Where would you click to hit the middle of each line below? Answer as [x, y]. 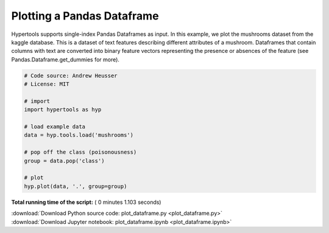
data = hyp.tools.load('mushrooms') [79, 135]
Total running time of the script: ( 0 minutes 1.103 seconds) [86, 202]
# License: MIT [47, 84]
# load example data [55, 127]
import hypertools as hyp [63, 110]
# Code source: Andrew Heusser [71, 75]
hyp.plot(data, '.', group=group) [76, 186]
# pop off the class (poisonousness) [80, 152]
